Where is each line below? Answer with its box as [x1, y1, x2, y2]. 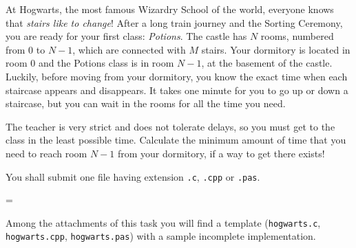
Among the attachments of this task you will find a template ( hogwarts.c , [6, 215, 321, 229]
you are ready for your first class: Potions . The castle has [6, 29, 247, 43]
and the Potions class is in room [38, 56, 174, 70]
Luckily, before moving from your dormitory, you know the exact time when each [6, 69, 348, 83]
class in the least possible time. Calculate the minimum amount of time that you [6, 133, 346, 147]
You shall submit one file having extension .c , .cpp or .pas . [6, 169, 260, 183]
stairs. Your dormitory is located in [201, 42, 350, 56]
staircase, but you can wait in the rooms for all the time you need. [6, 96, 286, 111]
